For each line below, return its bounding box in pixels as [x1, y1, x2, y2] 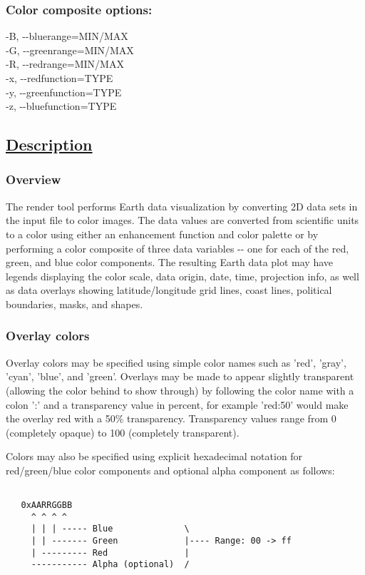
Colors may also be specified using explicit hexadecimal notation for [6, 449, 303, 464]
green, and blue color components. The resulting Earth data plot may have [6, 255, 334, 270]
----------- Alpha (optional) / [31, 559, 190, 570]
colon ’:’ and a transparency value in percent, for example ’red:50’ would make [6, 397, 349, 412]
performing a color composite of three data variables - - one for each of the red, [6, 240, 349, 255]
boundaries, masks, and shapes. [6, 296, 143, 311]
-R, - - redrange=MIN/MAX [6, 56, 124, 71]
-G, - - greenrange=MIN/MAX [6, 42, 134, 57]
